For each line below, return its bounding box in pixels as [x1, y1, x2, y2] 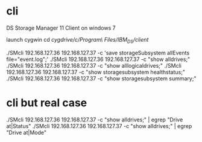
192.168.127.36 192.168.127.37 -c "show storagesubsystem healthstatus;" [6, 68, 186, 76]
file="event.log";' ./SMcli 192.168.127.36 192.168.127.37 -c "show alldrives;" [6, 56, 191, 63]
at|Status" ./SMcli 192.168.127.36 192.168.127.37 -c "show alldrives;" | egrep [6, 122, 192, 129]
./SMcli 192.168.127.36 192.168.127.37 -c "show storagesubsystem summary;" [6, 74, 197, 82]
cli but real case [6, 95, 87, 109]
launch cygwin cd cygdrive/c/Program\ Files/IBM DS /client [6, 36, 149, 45]
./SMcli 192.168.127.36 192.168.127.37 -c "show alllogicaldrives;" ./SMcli [6, 62, 182, 69]
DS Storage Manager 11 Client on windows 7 [6, 24, 116, 31]
